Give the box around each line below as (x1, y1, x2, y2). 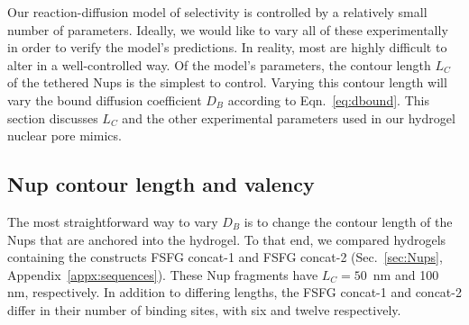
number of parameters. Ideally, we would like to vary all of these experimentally (7, 20, 448, 39)
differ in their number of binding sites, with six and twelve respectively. (7, 300, 401, 319)
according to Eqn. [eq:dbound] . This (227, 90, 429, 109)
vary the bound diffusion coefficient (7, 90, 202, 109)
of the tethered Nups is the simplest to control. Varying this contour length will (7, 73, 447, 92)
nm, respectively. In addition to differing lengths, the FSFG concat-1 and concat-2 (7, 283, 462, 302)
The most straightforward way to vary (7, 212, 218, 230)
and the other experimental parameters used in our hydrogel (122, 108, 455, 127)
